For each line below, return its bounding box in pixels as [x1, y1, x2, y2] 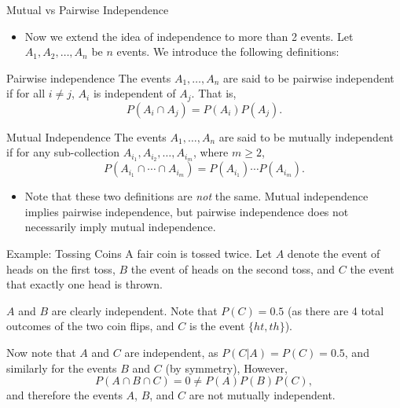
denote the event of [287, 245, 380, 262]
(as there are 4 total [287, 302, 384, 318]
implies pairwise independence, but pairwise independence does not [24, 203, 349, 219]
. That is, [191, 85, 237, 101]
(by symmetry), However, [165, 359, 288, 376]
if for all [6, 85, 46, 101]
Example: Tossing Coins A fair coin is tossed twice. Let [6, 245, 273, 262]
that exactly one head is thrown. [6, 276, 163, 292]
